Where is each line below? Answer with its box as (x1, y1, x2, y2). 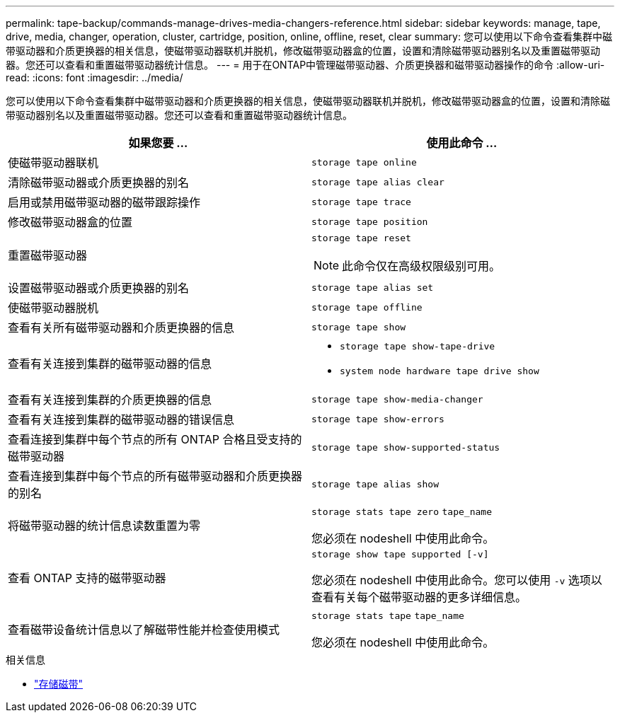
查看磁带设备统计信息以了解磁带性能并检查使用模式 (8, 623, 280, 637)
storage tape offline (311, 301, 423, 313)
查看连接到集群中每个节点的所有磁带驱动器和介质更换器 (8, 469, 303, 483)
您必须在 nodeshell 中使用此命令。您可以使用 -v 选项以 (311, 573, 602, 587)
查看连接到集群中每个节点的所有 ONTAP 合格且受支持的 (8, 432, 302, 446)
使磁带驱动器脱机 (8, 301, 99, 315)
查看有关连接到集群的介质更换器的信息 (8, 393, 212, 407)
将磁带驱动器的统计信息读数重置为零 (8, 519, 201, 533)
